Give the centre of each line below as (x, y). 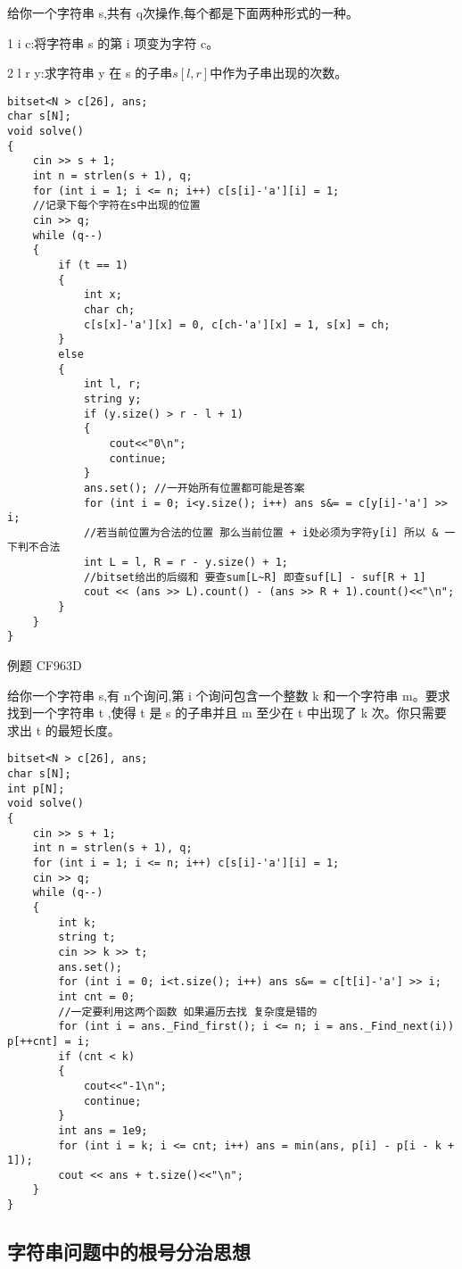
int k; (78, 922)
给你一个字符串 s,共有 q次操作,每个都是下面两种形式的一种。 (183, 12)
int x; (103, 295)
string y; (112, 398)
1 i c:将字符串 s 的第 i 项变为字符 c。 (113, 42)
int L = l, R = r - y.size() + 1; (186, 563)
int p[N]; (36, 788)
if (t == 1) (94, 265)
